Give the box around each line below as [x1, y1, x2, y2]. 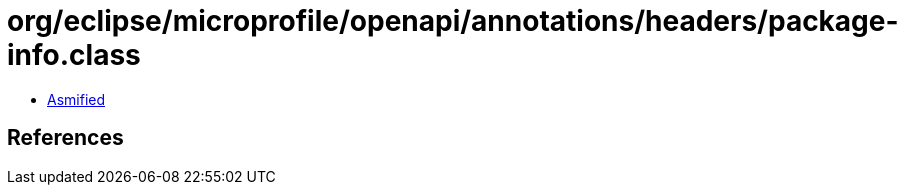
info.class [7, 38, 141, 72]
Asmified [47, 90, 106, 108]
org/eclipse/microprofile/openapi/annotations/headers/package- [7, 4, 899, 38]
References [7, 125, 124, 151]
